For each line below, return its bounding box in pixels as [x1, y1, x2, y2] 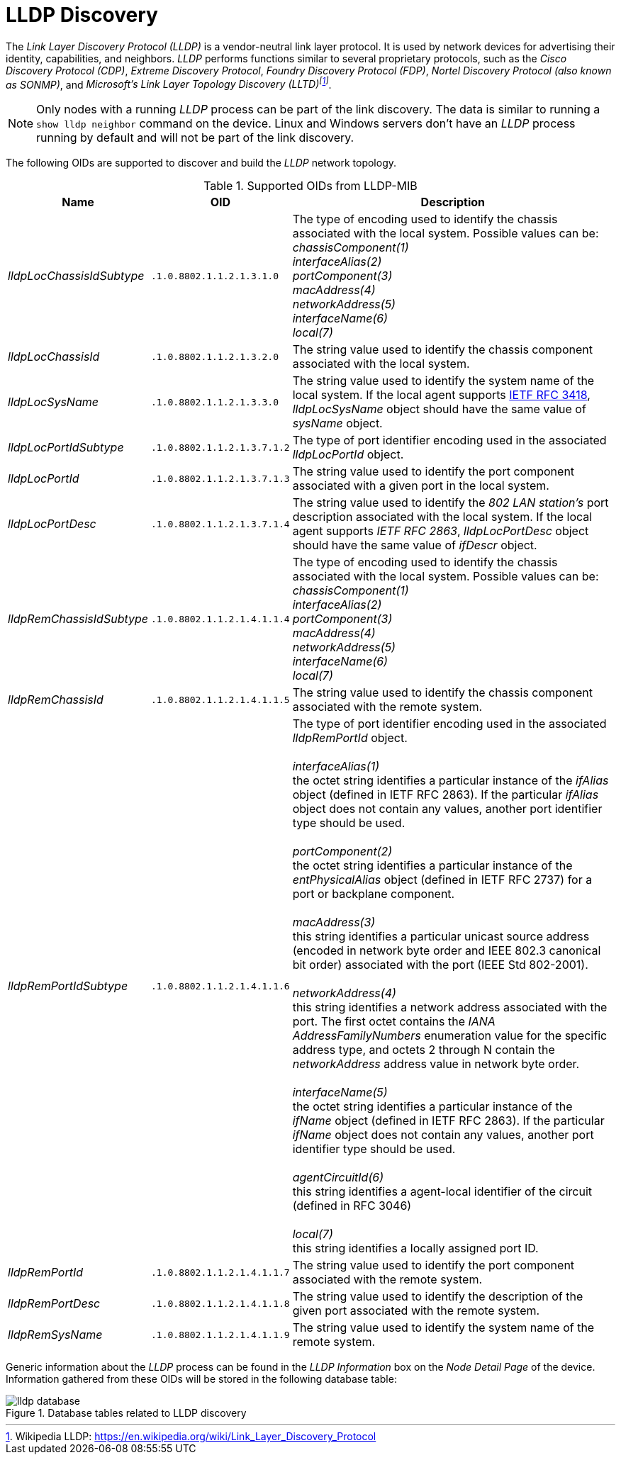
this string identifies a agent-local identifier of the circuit [292, 1184, 593, 1199]
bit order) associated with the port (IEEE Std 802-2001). [292, 958, 588, 972]
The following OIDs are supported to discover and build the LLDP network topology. [6, 157, 397, 169]
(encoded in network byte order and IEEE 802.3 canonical [292, 943, 601, 958]
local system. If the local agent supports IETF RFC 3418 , [292, 388, 591, 403]
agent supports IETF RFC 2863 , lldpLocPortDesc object [292, 524, 589, 539]
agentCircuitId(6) [292, 1170, 384, 1185]
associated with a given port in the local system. [292, 478, 549, 493]
